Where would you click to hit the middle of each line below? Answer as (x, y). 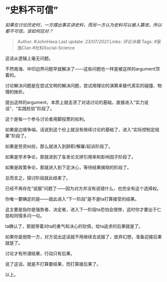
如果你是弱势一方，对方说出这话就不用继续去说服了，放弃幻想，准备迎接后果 (83, 236)
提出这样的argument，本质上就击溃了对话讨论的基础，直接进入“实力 (75, 102)
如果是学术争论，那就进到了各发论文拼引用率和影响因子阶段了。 (70, 157)
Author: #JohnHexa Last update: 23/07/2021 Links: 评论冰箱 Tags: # (87, 41)
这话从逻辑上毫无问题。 (29, 58)
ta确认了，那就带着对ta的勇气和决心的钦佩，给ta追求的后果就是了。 (74, 226)
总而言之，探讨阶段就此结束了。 (38, 178)
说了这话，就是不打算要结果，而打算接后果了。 (53, 264)
